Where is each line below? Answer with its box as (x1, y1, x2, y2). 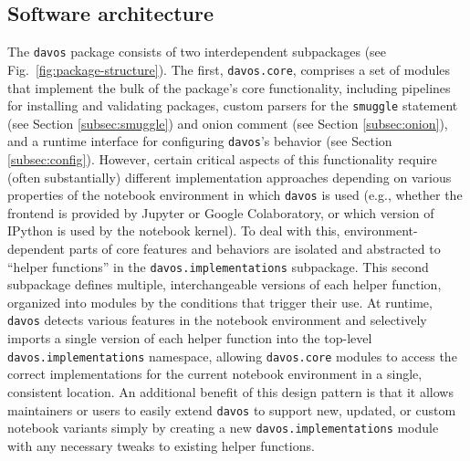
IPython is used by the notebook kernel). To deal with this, (7, 221, 340, 240)
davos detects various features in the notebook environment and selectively (7, 310, 427, 330)
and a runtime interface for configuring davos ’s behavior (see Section (7, 131, 392, 151)
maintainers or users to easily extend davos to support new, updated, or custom (7, 400, 456, 419)
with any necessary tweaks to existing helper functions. (7, 435, 315, 455)
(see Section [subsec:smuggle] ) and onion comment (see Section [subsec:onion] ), (7, 113, 448, 132)
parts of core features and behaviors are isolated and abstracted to (68, 239, 441, 258)
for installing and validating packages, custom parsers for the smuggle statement (7, 96, 458, 115)
